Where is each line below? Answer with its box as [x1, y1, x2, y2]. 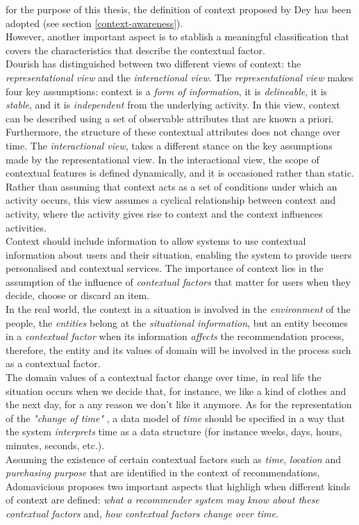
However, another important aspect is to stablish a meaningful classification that [6, 29, 349, 44]
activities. [6, 220, 47, 234]
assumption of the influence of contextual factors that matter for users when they [6, 274, 351, 289]
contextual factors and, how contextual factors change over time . [6, 506, 278, 520]
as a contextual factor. [6, 356, 101, 371]
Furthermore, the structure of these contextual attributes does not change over [6, 124, 341, 139]
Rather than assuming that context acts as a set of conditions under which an [6, 179, 337, 193]
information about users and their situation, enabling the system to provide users [6, 247, 352, 261]
